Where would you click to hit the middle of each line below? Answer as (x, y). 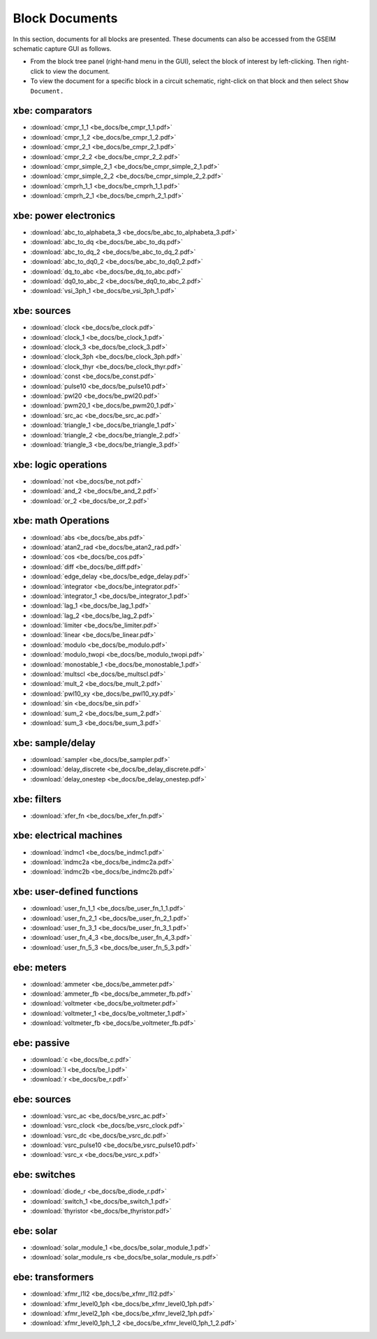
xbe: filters (37, 799)
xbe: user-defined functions (76, 892)
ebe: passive (41, 1043)
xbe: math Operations (61, 521)
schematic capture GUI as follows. (62, 48)
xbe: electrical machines (68, 836)
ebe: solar (35, 1230)
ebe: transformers (53, 1277)
